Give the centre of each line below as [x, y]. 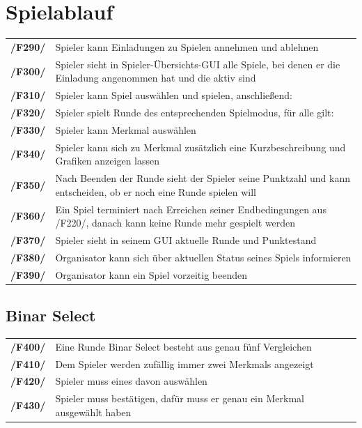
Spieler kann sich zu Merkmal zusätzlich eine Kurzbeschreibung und [200, 147]
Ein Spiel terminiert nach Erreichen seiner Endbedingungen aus [191, 209]
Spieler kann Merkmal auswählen [126, 129]
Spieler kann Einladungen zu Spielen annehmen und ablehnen [187, 46]
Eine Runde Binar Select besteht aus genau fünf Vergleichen [183, 346]
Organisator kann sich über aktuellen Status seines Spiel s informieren [203, 257]
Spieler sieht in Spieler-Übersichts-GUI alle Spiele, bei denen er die [198, 64]
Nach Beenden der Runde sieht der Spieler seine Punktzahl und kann [203, 178]
